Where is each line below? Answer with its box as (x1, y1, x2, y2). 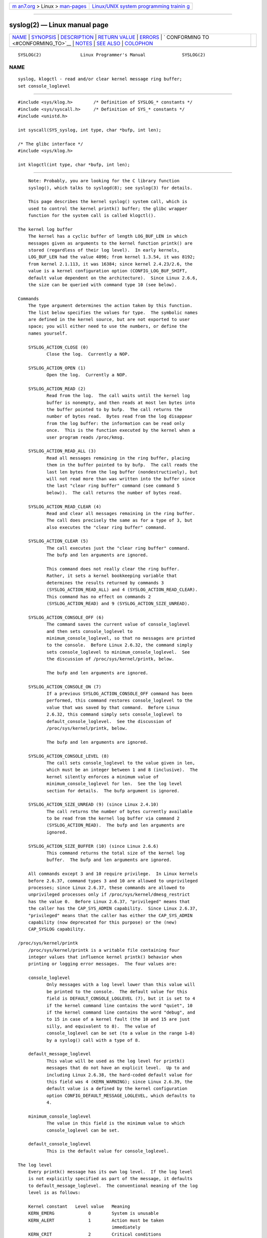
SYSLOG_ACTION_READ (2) (28, 386, 86, 391)
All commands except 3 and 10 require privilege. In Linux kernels (28, 871, 198, 877)
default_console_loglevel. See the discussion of (46, 719, 172, 724)
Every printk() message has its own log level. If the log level (28, 1169, 193, 1175)
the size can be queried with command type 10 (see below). (28, 282, 178, 288)
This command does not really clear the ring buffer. (46, 566, 180, 572)
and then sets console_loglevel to (46, 628, 133, 634)
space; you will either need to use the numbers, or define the (28, 323, 187, 329)
